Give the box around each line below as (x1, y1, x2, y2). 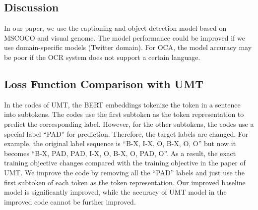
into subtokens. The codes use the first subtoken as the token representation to (4, 109, 244, 119)
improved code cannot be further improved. (4, 196, 136, 207)
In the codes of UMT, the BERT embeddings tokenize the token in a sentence (4, 99, 241, 109)
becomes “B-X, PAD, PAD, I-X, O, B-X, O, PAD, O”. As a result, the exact (4, 148, 236, 158)
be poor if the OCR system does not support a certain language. (4, 52, 200, 62)
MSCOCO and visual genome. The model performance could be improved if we (4, 32, 245, 43)
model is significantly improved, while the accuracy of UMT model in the (4, 187, 227, 197)
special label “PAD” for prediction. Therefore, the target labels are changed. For (4, 128, 249, 139)
